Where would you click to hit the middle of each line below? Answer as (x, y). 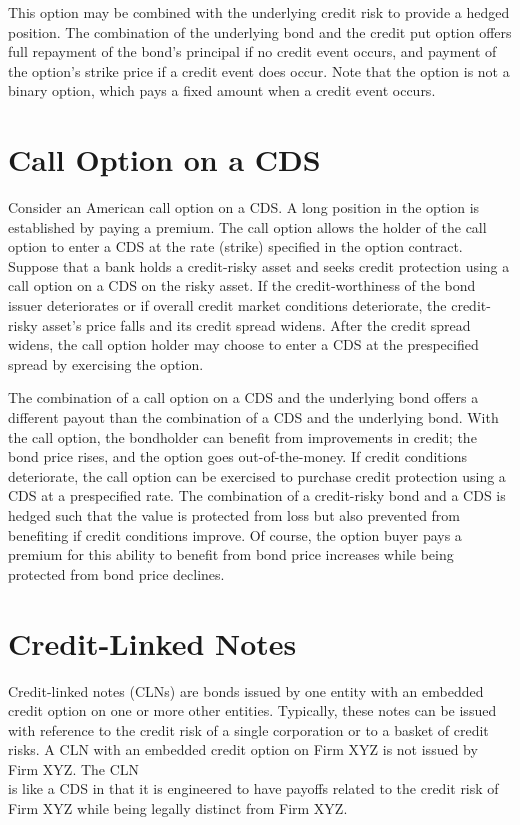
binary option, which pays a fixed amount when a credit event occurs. (222, 90)
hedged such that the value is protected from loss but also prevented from (234, 515)
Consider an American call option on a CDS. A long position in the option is (244, 207)
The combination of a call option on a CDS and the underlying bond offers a (243, 397)
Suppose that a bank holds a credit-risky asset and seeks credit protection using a (259, 265)
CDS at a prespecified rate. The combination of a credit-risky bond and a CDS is (257, 495)
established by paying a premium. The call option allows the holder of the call (247, 226)
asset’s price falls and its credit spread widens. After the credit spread (256, 324)
